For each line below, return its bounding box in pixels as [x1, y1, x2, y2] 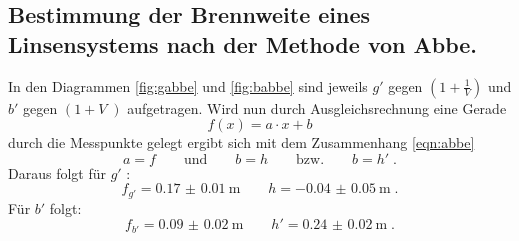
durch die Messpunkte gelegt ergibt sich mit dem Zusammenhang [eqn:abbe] [8, 132, 475, 153]
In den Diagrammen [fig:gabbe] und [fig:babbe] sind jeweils [8, 75, 368, 96]
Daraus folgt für [8, 162, 106, 183]
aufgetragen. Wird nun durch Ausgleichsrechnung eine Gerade [127, 97, 507, 118]
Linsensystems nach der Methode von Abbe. [8, 28, 478, 59]
